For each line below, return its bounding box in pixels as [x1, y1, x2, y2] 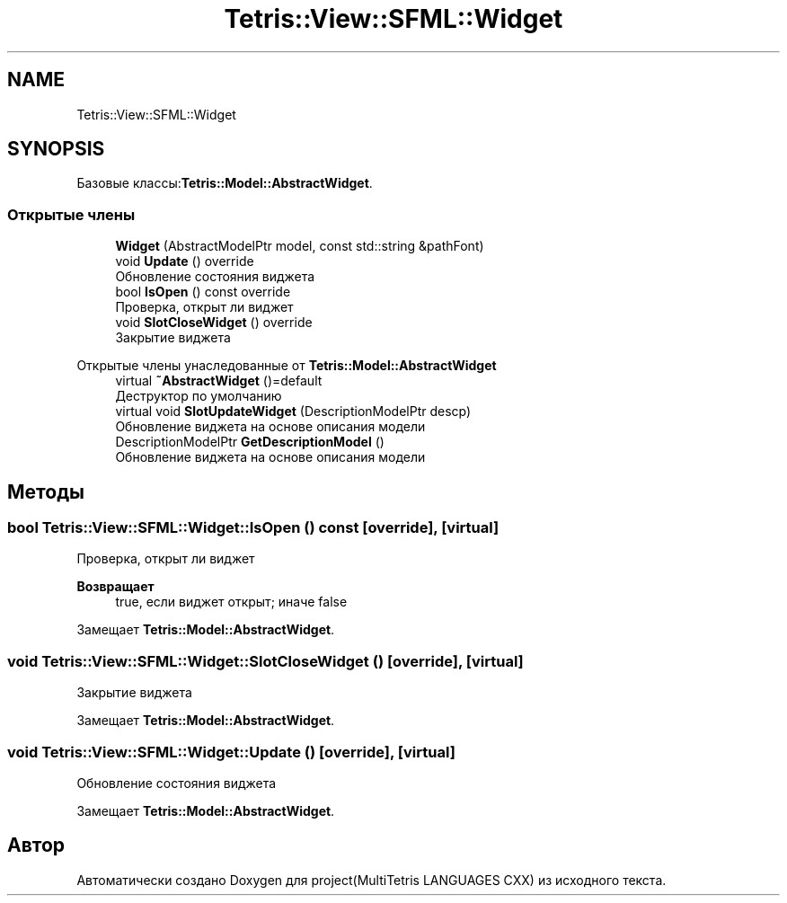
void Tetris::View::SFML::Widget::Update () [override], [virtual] [7, 742, 455, 761]
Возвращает [76, 579, 155, 595]
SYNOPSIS [7, 137, 105, 161]
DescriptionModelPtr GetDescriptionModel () [115, 434, 385, 450]
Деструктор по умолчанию [115, 388, 282, 404]
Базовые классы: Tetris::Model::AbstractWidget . [76, 175, 373, 191]
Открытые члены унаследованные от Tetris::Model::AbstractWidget [76, 358, 497, 374]
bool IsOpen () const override [115, 284, 291, 300]
